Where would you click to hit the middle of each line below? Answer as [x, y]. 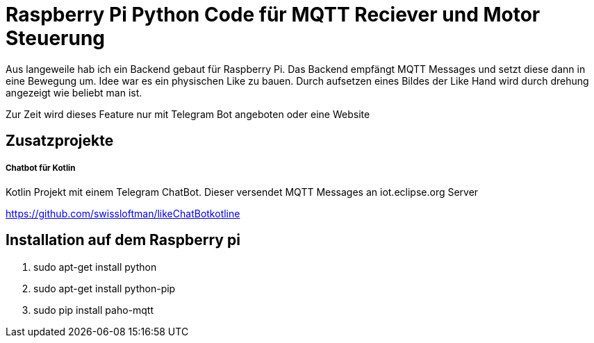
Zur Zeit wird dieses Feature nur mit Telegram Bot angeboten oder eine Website [188, 114]
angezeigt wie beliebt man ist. [74, 92]
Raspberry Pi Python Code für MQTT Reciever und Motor [273, 15]
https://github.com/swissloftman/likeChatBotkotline [123, 213]
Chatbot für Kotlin [41, 168]
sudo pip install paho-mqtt [94, 310]
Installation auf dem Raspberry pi [123, 240]
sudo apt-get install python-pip [105, 288]
